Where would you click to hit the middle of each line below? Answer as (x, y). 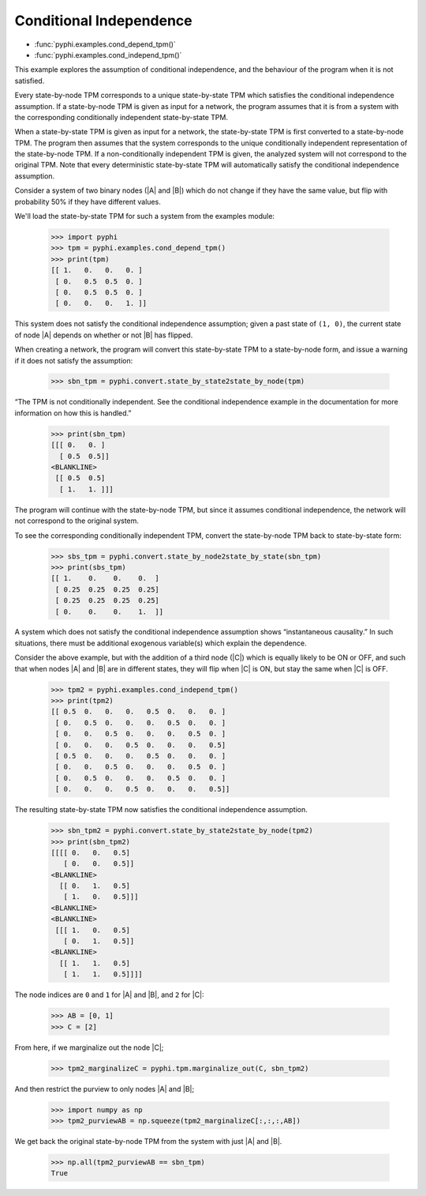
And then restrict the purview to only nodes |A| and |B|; (105, 1089)
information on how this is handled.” (73, 413)
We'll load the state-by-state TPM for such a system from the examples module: (145, 216)
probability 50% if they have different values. (88, 201)
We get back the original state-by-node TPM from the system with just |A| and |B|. (148, 1141)
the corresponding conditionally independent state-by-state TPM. (121, 117)
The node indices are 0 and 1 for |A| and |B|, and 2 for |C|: (109, 995)
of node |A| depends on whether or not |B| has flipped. (104, 335)
